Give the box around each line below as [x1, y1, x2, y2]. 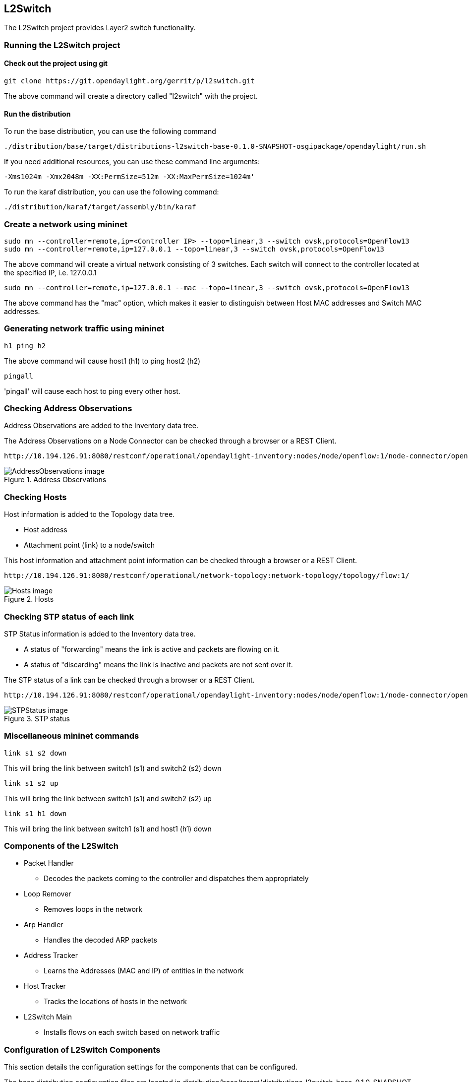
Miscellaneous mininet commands [4, 731, 139, 741]
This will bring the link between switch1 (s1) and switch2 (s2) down [4, 764, 222, 772]
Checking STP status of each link [4, 611, 134, 622]
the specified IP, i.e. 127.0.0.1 [4, 268, 97, 277]
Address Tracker [24, 951, 78, 960]
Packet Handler [24, 859, 74, 868]
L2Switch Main [24, 1013, 72, 1021]
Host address [24, 525, 67, 534]
